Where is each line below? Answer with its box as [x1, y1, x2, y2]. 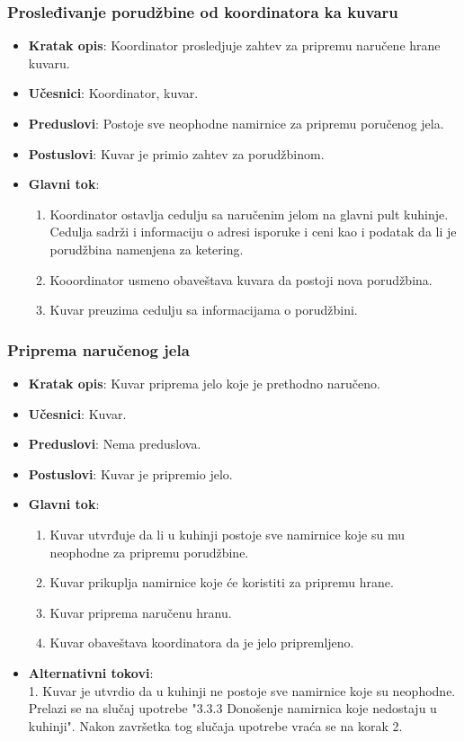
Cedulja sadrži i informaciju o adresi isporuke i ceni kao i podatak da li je [49, 222, 457, 241]
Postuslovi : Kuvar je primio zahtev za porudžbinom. [28, 144, 325, 163]
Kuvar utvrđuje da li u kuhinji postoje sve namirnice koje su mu [49, 524, 405, 543]
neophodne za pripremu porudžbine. [49, 542, 249, 561]
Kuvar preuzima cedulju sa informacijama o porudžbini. [49, 300, 358, 319]
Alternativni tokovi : [28, 663, 154, 682]
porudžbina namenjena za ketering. [49, 239, 244, 258]
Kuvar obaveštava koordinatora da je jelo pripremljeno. [49, 633, 354, 652]
